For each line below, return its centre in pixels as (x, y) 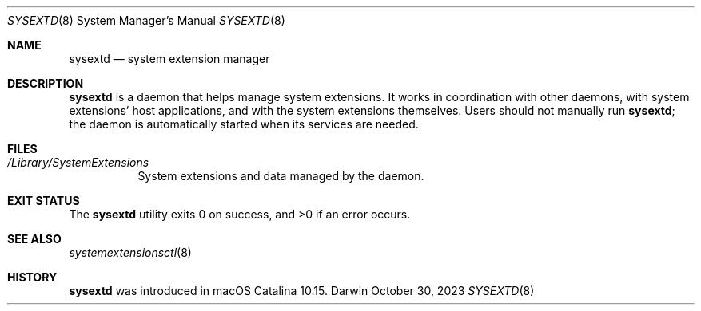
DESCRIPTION (46, 83)
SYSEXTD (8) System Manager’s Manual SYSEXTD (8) (146, 20)
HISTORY (32, 277)
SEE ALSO (34, 239)
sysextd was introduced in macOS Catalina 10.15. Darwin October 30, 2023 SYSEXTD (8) (302, 291)
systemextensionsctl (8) (130, 252)
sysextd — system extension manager (169, 59)
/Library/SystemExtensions (78, 162)
